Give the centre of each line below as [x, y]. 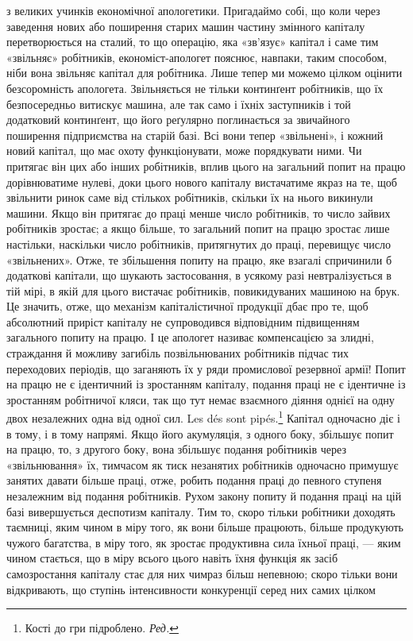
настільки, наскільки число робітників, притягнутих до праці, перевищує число [199, 243]
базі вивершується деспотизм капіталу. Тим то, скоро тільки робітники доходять [201, 511]
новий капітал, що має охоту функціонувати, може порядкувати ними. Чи [184, 151]
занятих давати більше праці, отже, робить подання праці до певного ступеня [194, 480]
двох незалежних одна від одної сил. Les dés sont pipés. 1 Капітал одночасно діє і [203, 417]
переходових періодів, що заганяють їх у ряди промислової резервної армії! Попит [206, 368]
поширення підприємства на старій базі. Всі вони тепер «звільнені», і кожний [195, 135]
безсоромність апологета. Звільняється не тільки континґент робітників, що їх [195, 88]
